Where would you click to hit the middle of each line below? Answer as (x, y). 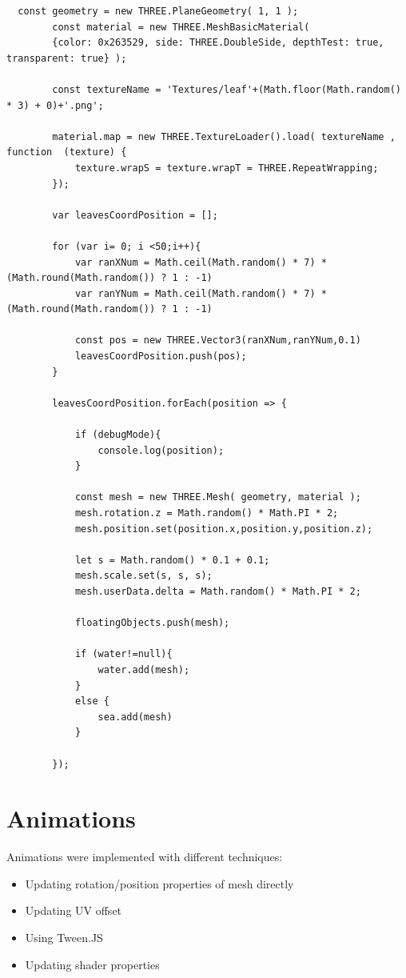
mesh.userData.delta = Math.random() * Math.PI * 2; (218, 591)
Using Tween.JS (64, 937)
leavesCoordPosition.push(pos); (161, 357)
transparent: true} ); (67, 58)
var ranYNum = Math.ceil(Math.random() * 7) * (201, 293)
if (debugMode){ (118, 435)
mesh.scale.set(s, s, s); (143, 576)
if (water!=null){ (123, 654)
